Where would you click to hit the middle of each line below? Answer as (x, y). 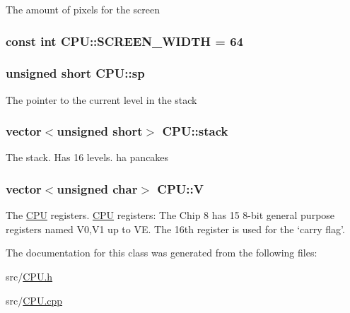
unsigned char (97, 188)
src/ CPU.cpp (34, 300)
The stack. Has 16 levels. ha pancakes (87, 157)
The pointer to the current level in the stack (101, 99)
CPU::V (180, 188)
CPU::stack (195, 131)
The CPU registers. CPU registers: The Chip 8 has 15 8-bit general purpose (170, 215)
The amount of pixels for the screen (83, 9)
